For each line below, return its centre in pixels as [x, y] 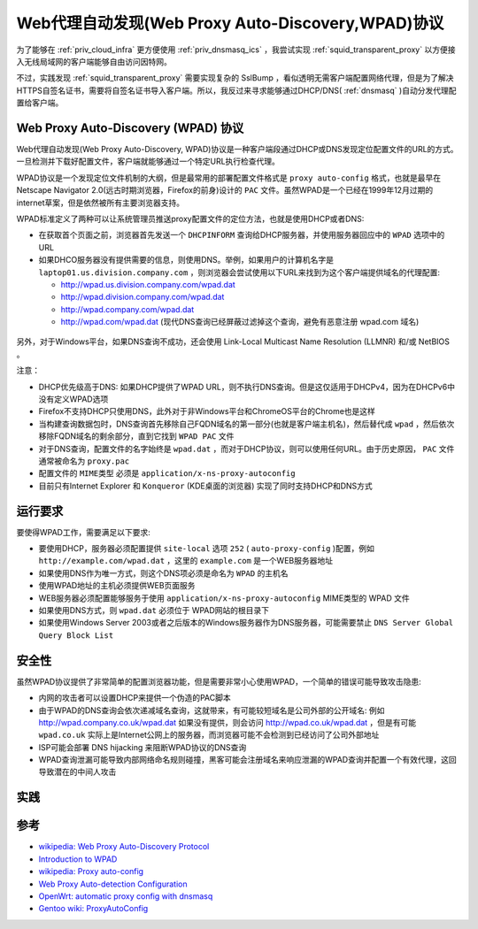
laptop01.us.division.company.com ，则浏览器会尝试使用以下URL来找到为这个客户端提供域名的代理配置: [239, 272]
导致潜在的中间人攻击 [77, 772]
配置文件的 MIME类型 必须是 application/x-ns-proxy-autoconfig [167, 473]
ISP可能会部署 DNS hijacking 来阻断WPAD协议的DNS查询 [143, 747]
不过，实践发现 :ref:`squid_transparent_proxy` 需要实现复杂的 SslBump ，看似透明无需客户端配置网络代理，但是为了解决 [235, 78]
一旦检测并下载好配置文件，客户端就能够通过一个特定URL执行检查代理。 [148, 161]
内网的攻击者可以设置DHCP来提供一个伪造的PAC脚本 [135, 698]
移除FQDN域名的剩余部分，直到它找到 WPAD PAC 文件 [136, 436]
